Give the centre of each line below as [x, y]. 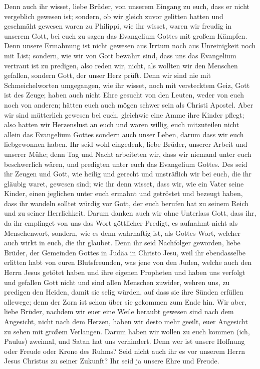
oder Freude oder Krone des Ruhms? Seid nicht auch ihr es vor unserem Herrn [124, 351]
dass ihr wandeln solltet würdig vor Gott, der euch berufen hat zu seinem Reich [126, 203]
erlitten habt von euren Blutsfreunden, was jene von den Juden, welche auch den [128, 262]
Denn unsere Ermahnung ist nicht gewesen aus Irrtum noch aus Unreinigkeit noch [130, 45]
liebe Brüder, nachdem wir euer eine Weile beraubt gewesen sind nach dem [119, 311]
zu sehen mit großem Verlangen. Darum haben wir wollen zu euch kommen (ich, [127, 331]
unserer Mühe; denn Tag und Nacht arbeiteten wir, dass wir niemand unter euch [128, 154]
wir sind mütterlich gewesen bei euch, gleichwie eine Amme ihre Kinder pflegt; [124, 114]
